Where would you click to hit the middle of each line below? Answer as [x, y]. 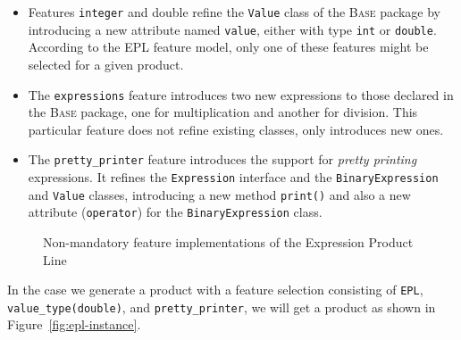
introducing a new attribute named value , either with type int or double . [232, 29]
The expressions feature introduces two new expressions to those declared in [241, 94]
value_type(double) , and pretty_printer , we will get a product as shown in [222, 307]
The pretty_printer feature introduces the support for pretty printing [222, 159]
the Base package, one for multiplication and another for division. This [223, 112]
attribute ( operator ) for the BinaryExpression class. [175, 212]
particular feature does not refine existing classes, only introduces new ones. [236, 129]
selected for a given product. [106, 64]
